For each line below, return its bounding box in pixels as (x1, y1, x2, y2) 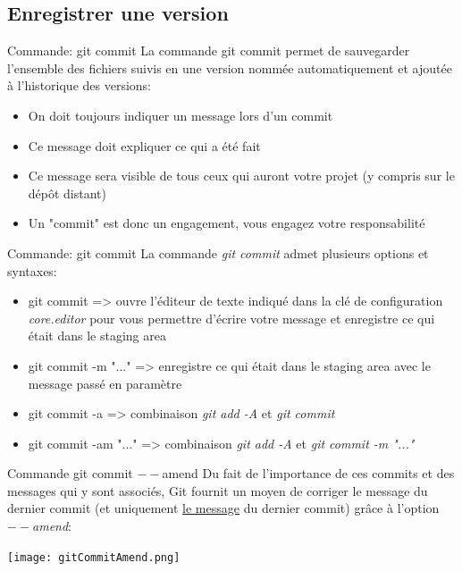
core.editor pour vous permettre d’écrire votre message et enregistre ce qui (28, 308, 435, 327)
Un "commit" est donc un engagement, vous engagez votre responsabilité (28, 214, 425, 232)
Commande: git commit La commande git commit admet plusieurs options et (7, 243, 429, 262)
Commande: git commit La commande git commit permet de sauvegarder (7, 41, 410, 60)
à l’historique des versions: (7, 76, 151, 95)
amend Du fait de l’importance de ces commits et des (162, 464, 455, 483)
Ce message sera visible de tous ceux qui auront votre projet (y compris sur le (28, 166, 455, 185)
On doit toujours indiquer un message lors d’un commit (28, 105, 333, 124)
